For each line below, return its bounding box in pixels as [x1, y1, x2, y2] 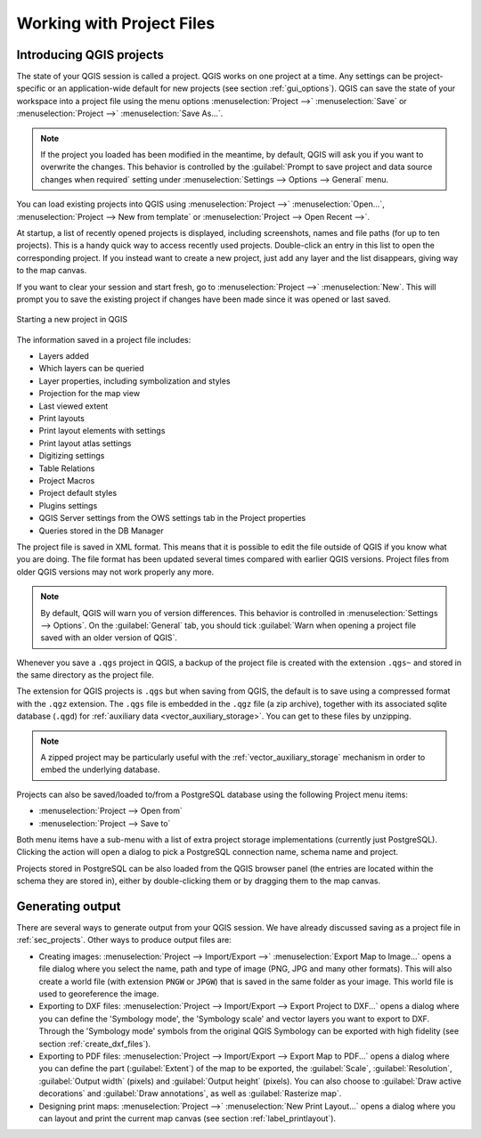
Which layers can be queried [38, 363, 144, 374]
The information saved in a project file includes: [16, 334, 192, 345]
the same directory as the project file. [16, 670, 155, 680]
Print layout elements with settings [38, 426, 166, 436]
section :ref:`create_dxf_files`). [38, 1038, 151, 1049]
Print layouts [38, 413, 85, 424]
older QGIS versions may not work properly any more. [16, 566, 215, 577]
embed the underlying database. [40, 764, 160, 775]
